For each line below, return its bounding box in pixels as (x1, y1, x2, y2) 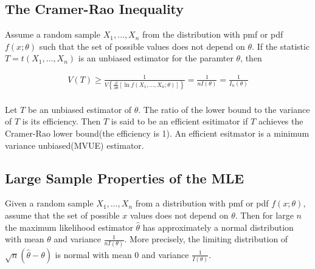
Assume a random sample (5, 28, 100, 41)
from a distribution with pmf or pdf (135, 197, 269, 209)
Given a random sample (5, 197, 94, 209)
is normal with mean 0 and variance (55, 248, 189, 260)
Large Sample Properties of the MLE (5, 168, 244, 187)
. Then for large (235, 209, 294, 222)
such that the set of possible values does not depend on (39, 39, 245, 52)
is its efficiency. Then (22, 115, 101, 128)
